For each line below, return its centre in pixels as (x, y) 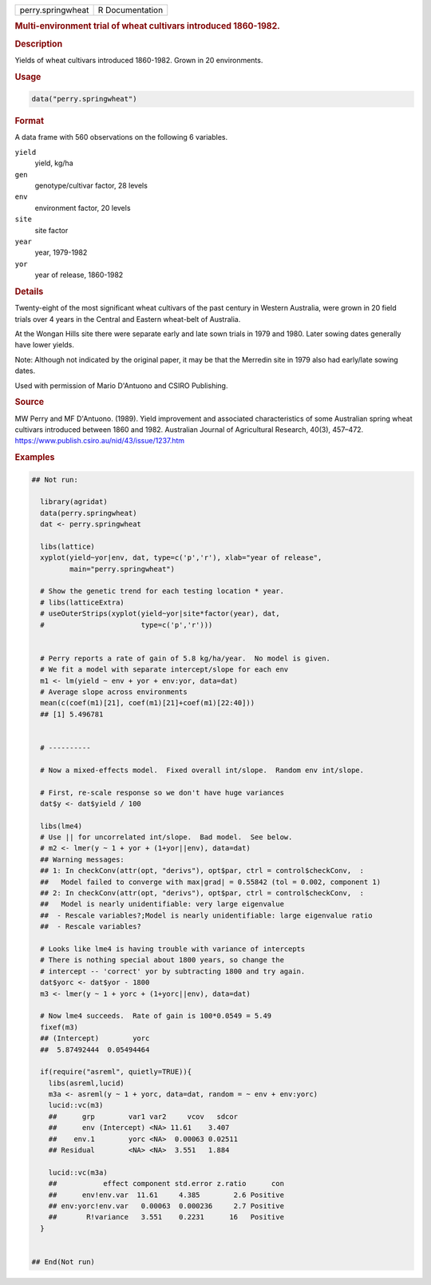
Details (29, 292)
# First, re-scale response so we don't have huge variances (162, 792)
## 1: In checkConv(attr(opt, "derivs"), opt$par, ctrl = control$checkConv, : (202, 871)
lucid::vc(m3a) (78, 1172)
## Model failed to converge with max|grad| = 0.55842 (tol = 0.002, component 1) (211, 882)
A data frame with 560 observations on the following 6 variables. (121, 137)
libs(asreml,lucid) (87, 1083)
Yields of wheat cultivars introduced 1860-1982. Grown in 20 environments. (139, 60)
